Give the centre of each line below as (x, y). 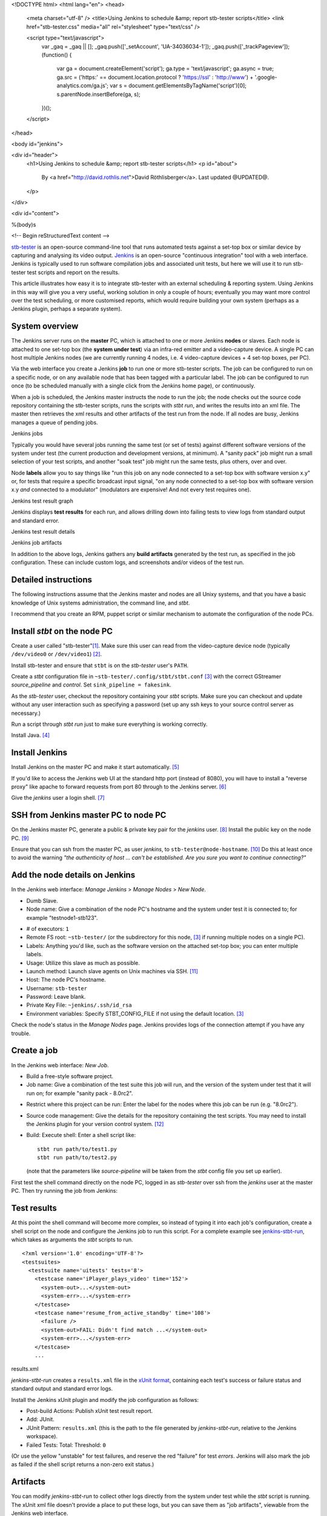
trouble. (21, 1033)
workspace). (42, 1437)
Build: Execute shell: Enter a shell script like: (81, 1135)
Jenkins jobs (27, 434)
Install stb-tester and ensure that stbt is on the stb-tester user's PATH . (100, 665)
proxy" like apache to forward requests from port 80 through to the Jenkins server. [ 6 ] (119, 787)
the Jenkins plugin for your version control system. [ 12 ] (95, 1124)
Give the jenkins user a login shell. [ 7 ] (58, 798)
